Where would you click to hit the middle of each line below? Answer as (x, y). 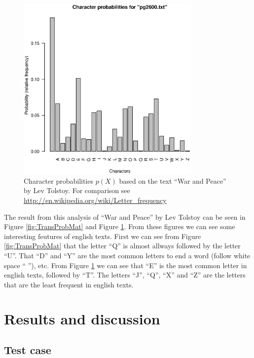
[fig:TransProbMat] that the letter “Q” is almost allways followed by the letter (122, 246)
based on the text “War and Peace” (173, 180)
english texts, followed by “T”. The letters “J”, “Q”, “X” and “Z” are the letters (125, 275)
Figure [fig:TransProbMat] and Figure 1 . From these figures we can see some (120, 226)
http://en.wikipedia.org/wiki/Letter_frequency (95, 200)
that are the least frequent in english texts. (69, 284)
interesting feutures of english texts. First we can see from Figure (103, 236)
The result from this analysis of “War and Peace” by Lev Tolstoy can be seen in (125, 217)
